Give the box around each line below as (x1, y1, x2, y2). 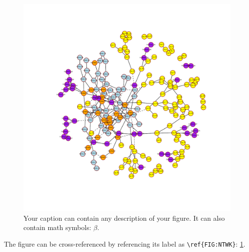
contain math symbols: (23, 222, 91, 232)
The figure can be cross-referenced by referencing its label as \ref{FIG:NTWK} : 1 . (4, 238, 246, 249)
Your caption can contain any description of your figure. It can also (23, 212, 225, 223)
